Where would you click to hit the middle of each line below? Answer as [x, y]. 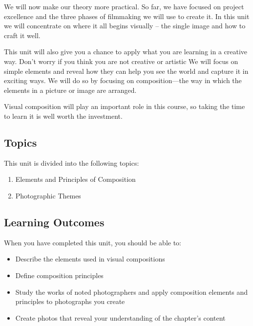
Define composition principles [59, 275]
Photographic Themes [48, 195]
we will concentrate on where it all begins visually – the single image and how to [125, 26]
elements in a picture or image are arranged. [70, 90]
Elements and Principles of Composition [75, 179]
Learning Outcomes [54, 222]
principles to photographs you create [70, 301]
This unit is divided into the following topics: [72, 163]
